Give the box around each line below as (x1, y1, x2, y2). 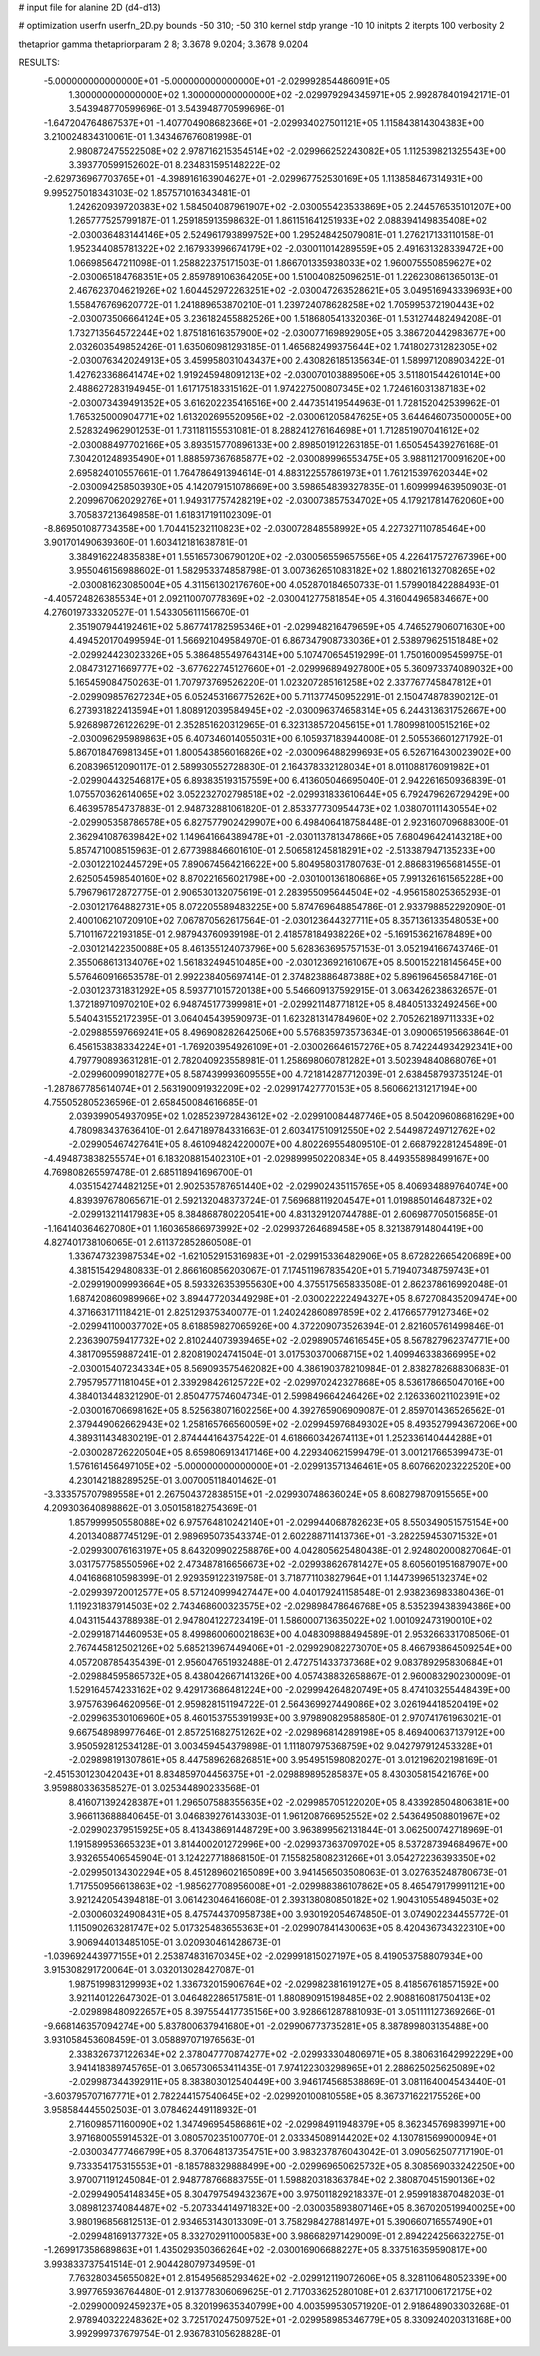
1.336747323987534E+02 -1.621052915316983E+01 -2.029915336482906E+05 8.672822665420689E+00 (68, 1250, 512, 1262)
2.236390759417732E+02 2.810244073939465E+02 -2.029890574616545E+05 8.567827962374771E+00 (68, 1334, 510, 1346)
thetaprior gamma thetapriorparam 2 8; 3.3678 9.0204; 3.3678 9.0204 (18, 38, 309, 50)
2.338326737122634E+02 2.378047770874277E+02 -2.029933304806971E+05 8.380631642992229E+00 (68, 2048, 514, 2060)
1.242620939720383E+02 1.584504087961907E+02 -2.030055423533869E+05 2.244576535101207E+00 (68, 201, 512, 213)
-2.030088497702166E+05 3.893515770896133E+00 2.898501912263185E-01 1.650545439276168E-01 (68, 438, 499, 450)
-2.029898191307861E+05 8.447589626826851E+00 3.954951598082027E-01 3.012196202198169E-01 (68, 1754, 498, 1766)
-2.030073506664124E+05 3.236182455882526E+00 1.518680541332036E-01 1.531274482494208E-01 (68, 313, 502, 325)
